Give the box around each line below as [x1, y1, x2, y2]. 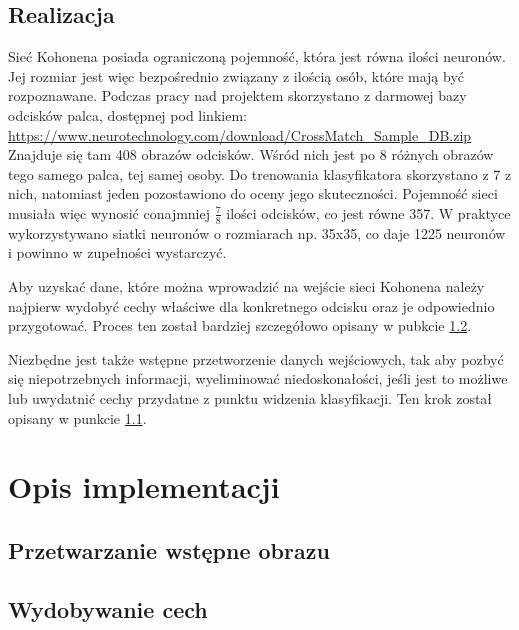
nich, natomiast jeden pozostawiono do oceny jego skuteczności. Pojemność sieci [8, 183, 498, 204]
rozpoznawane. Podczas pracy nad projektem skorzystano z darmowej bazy [8, 85, 467, 106]
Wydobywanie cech [8, 593, 208, 624]
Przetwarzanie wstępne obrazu [8, 534, 330, 565]
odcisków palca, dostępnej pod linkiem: [8, 104, 247, 125]
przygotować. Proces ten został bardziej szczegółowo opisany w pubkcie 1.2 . [8, 315, 472, 336]
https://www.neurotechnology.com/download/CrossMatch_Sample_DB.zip [8, 124, 472, 145]
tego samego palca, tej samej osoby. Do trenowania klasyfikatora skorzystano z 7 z [8, 163, 512, 184]
